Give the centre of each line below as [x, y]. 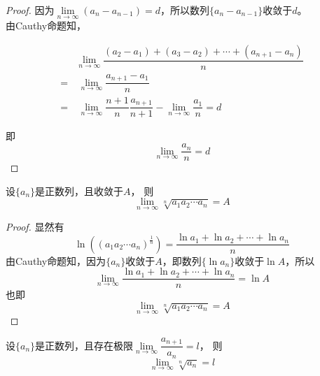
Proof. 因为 [30, 10]
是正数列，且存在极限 [84, 345]
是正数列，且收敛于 [79, 190]
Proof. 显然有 [35, 226]
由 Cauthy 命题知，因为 [56, 260]
